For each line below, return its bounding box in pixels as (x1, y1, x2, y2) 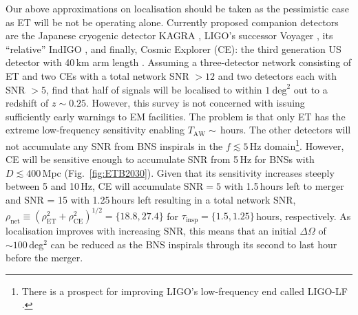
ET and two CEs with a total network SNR (6, 68, 189, 83)
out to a (293, 82, 328, 96)
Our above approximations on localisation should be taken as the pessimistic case (6, 1, 349, 15)
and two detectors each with (218, 68, 337, 83)
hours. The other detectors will (220, 122, 351, 137)
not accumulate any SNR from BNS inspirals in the (6, 138, 223, 153)
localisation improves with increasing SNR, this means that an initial (6, 224, 297, 238)
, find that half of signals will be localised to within (45, 82, 262, 96)
